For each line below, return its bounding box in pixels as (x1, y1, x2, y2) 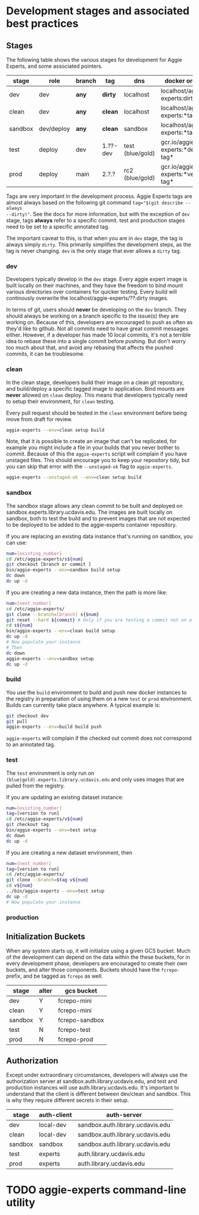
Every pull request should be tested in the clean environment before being (6, 409, 187, 416)
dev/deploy (38, 125, 70, 133)
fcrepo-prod (58, 1035, 94, 1044)
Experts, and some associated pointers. (6, 62, 103, 70)
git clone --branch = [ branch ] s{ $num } (6, 611, 99, 617)
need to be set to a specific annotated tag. (6, 223, 110, 230)
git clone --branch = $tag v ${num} (6, 877, 89, 883)
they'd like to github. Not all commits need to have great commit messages (6, 325, 188, 332)
